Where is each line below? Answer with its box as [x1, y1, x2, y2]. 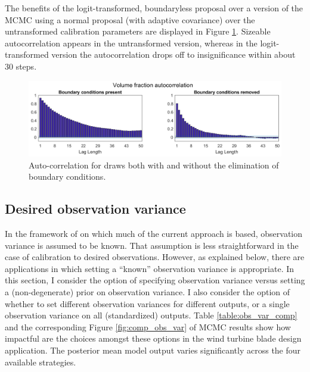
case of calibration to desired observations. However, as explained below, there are [5, 251, 305, 263]
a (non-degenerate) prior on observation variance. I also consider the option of [5, 286, 290, 298]
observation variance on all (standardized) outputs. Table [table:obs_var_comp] [5, 309, 297, 321]
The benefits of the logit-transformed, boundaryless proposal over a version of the [5, 2, 303, 14]
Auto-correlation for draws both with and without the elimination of [29, 158, 279, 171]
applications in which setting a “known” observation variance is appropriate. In [5, 262, 294, 274]
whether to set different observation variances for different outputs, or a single [5, 297, 290, 310]
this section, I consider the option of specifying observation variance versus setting [5, 274, 305, 286]
